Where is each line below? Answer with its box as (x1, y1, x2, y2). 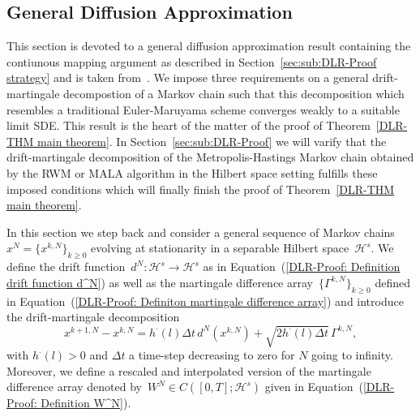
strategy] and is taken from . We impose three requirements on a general (6, 69, 369, 86)
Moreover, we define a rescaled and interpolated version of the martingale (6, 362, 371, 379)
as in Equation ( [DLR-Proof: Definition (203, 258, 401, 275)
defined (375, 273, 410, 290)
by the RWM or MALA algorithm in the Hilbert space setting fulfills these (6, 164, 378, 181)
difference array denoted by (6, 378, 142, 395)
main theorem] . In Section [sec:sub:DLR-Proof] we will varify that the (37, 132, 387, 149)
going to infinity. (311, 346, 393, 363)
